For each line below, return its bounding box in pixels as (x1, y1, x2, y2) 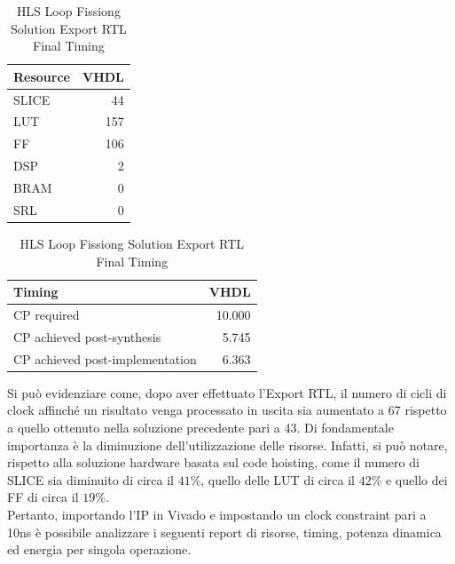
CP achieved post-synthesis (13, 327, 161, 346)
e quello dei (385, 470, 448, 489)
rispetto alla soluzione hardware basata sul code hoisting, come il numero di (7, 453, 420, 472)
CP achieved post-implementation (13, 349, 197, 368)
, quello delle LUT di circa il (200, 470, 355, 489)
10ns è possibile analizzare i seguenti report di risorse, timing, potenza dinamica (7, 522, 442, 541)
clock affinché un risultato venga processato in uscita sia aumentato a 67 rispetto (7, 401, 447, 419)
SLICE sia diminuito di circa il (7, 470, 174, 489)
